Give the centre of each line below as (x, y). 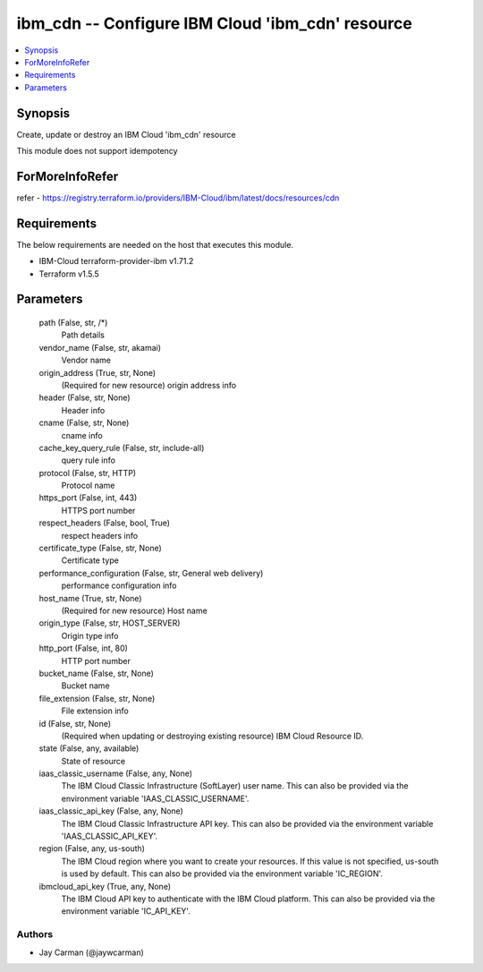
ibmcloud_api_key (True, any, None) (105, 886)
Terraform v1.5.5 (69, 274)
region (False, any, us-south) (92, 848)
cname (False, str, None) (84, 423)
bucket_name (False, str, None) (96, 673)
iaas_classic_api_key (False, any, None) (111, 811)
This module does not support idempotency (97, 151)
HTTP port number (96, 661)
